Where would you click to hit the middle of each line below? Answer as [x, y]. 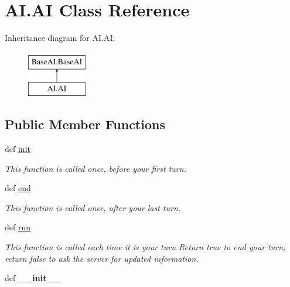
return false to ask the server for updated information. [102, 258]
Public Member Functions [85, 124]
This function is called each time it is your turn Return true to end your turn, [145, 247]
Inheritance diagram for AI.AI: [60, 38]
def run [18, 227]
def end [18, 188]
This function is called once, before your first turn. [95, 168]
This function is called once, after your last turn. [93, 207]
